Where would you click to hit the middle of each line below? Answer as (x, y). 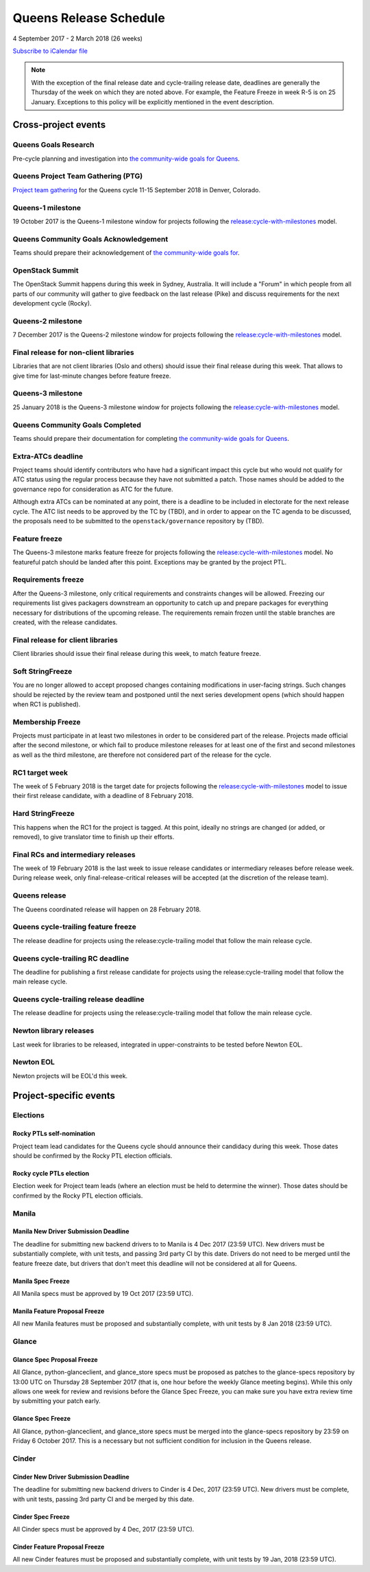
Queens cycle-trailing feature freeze (74, 927)
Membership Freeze (47, 722)
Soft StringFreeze (42, 671)
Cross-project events (59, 125)
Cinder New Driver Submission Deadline (71, 1477)
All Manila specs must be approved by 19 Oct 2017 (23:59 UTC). (103, 1293)
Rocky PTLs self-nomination (54, 1134)
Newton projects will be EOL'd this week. (70, 1075)
